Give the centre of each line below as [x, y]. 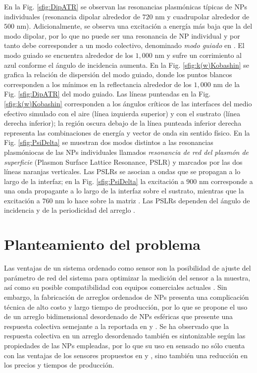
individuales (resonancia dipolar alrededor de [72, 16]
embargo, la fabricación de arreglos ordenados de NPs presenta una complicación [127, 297]
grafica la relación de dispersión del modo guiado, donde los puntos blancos [118, 74]
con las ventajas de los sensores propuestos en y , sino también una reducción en [126, 355]
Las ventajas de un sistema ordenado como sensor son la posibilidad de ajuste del [128, 268]
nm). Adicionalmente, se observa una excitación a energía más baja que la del [134, 26]
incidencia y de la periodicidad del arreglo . [70, 210]
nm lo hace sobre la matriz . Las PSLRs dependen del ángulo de [153, 200]
